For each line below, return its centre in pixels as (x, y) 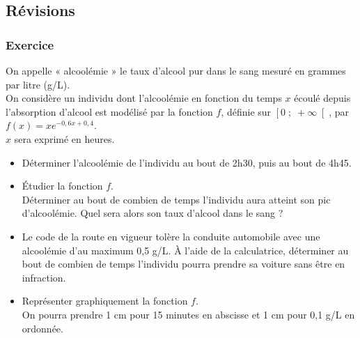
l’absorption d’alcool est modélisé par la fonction (109, 111)
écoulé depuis (322, 98)
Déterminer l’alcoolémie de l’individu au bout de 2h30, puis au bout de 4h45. (187, 162)
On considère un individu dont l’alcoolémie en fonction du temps (144, 98)
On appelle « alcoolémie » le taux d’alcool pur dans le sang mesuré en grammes (176, 70)
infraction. (44, 277)
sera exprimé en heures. (64, 138)
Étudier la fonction (62, 186)
